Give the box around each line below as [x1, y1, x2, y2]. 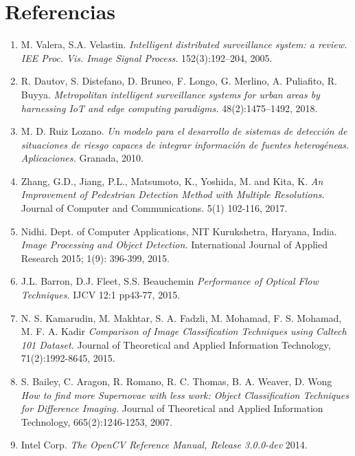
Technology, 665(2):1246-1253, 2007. [21, 414, 172, 428]
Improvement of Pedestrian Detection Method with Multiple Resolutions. [21, 187, 325, 202]
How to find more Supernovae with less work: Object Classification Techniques [21, 387, 349, 402]
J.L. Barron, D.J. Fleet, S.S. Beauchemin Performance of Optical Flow [21, 274, 319, 288]
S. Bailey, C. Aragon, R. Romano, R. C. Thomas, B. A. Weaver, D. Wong [21, 374, 332, 388]
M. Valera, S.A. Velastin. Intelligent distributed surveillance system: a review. [21, 37, 347, 52]
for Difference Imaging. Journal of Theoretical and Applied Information [21, 401, 323, 415]
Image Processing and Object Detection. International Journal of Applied [21, 237, 328, 252]
